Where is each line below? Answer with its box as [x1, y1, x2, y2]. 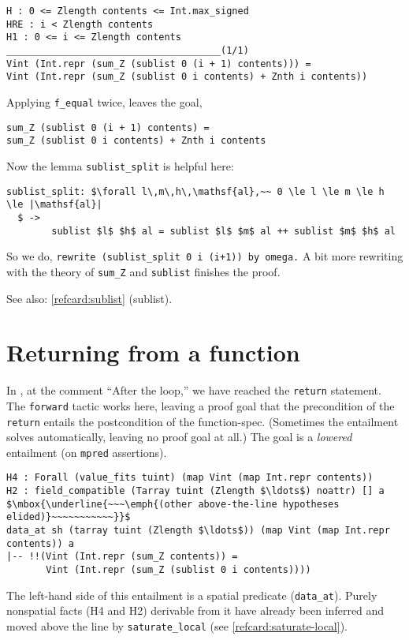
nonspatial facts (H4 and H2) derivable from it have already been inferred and [6, 602, 385, 619]
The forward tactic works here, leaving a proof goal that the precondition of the [6, 397, 395, 414]
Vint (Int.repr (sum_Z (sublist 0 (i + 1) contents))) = [6, 58, 311, 69]
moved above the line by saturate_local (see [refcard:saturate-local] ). [6, 617, 348, 634]
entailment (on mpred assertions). [6, 444, 167, 460]
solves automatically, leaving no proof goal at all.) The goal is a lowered [6, 429, 352, 445]
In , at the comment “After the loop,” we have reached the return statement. [6, 382, 381, 399]
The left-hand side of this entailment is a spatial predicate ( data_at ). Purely [6, 586, 377, 603]
